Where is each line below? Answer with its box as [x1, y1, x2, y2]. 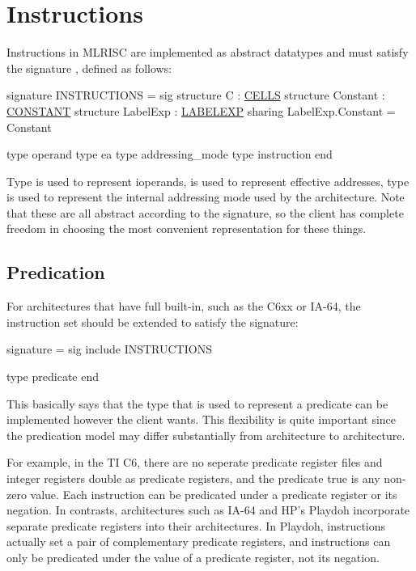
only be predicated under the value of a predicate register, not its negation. [6, 548, 380, 565]
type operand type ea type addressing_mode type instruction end [6, 146, 333, 163]
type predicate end [6, 368, 99, 385]
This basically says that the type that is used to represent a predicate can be [6, 395, 388, 412]
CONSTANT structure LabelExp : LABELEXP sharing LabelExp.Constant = [6, 102, 396, 119]
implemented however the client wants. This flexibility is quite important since [6, 411, 397, 428]
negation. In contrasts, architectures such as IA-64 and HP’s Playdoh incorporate [6, 501, 410, 518]
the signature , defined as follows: [6, 59, 172, 76]
